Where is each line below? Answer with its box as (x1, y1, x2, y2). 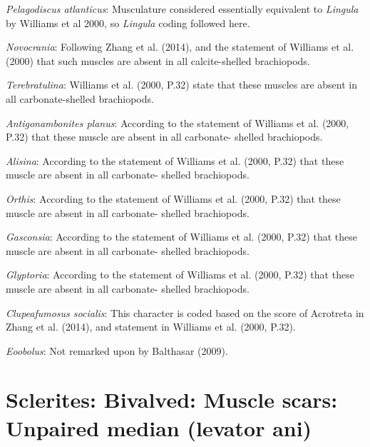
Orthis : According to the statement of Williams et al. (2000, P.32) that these (6, 191, 341, 206)
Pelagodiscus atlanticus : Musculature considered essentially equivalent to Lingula (6, 1, 359, 16)
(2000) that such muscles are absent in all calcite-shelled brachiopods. (6, 53, 310, 68)
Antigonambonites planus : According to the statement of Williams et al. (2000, (6, 115, 349, 130)
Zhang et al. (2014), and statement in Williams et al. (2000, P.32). (6, 319, 296, 334)
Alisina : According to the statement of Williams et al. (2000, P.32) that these (6, 153, 344, 168)
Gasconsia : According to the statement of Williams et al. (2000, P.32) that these (6, 229, 357, 244)
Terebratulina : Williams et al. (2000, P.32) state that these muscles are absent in (6, 77, 357, 92)
